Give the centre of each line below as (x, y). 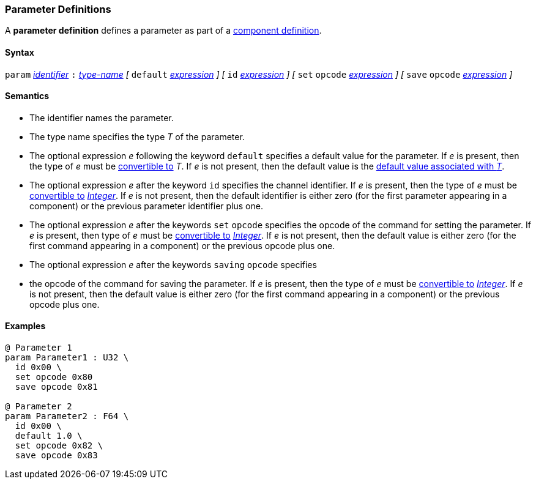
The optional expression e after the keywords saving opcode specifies (173, 264)
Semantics (27, 96)
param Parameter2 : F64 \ (67, 416)
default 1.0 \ (49, 436)
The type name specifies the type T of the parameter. (137, 136)
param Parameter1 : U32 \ (67, 358)
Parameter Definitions (58, 9)
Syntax (20, 52)
